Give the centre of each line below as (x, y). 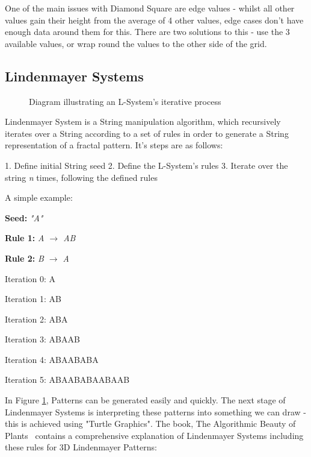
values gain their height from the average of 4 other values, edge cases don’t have (154, 20)
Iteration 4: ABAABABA (52, 359)
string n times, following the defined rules (81, 177)
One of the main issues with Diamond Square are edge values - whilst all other (150, 8)
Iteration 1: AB (33, 299)
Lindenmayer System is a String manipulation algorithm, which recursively (143, 121)
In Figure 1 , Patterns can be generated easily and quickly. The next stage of (145, 400)
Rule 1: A (25, 238)
